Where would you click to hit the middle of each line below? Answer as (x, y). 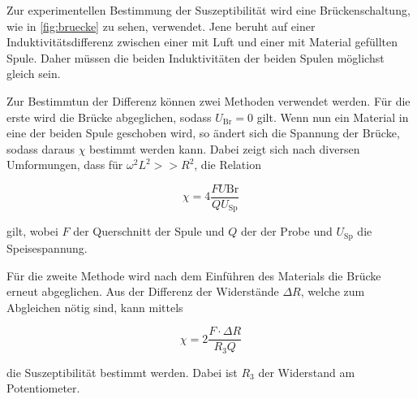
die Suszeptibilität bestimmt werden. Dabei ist (122, 372)
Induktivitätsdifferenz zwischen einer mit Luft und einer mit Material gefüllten (202, 42)
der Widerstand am (307, 372)
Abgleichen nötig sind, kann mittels (95, 307)
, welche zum (333, 291)
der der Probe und (287, 231)
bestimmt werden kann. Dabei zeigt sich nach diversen (225, 148)
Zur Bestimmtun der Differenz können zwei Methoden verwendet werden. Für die (208, 100)
